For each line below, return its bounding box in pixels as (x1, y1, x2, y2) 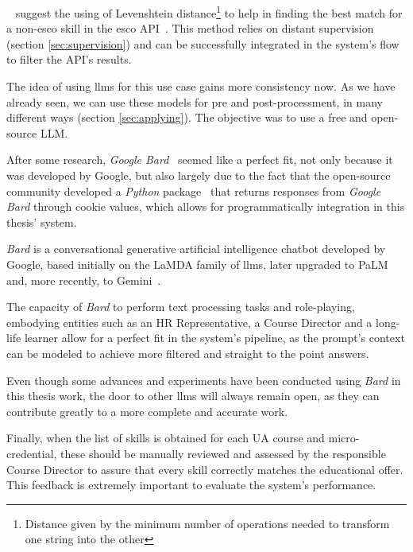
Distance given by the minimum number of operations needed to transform (25, 515, 390, 531)
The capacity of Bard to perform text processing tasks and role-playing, (6, 298, 355, 315)
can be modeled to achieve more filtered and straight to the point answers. (6, 344, 369, 361)
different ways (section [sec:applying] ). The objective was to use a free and (6, 109, 368, 126)
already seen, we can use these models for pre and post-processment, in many (6, 93, 383, 110)
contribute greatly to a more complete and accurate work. (6, 402, 288, 419)
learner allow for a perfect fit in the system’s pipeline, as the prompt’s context (24, 329, 405, 346)
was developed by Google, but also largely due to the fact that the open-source (6, 167, 391, 183)
